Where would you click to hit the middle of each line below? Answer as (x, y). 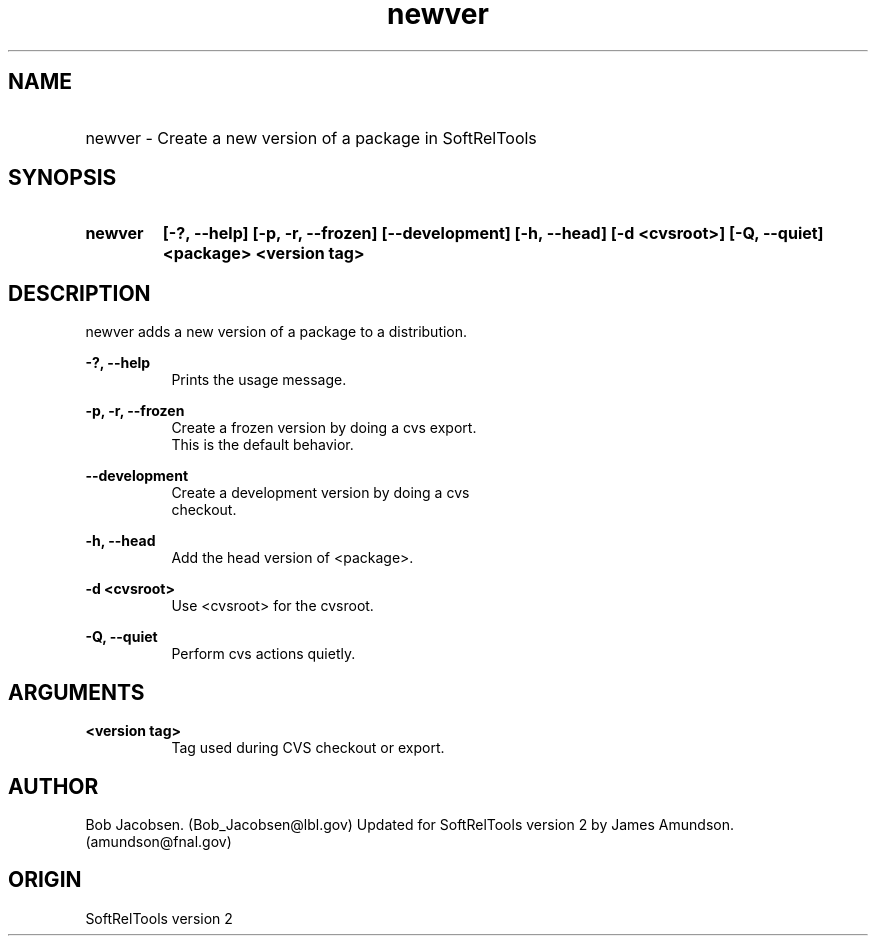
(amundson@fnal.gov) (158, 841)
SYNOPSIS (62, 178)
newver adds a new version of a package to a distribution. (276, 332)
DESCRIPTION (79, 293)
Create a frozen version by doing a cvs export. (324, 428)
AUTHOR (53, 786)
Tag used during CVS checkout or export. (308, 748)
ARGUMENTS (76, 692)
